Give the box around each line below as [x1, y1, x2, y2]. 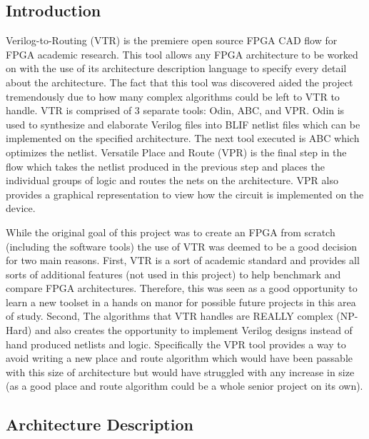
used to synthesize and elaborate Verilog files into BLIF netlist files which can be [6, 116, 360, 131]
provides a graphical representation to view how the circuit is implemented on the [6, 186, 364, 201]
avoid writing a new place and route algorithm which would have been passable [6, 350, 353, 365]
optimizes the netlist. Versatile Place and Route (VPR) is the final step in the [6, 144, 347, 159]
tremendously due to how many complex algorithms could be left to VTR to [6, 89, 340, 104]
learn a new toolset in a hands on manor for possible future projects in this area [6, 294, 356, 309]
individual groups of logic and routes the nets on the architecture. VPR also [6, 173, 338, 188]
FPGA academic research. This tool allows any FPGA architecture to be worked [6, 46, 358, 61]
